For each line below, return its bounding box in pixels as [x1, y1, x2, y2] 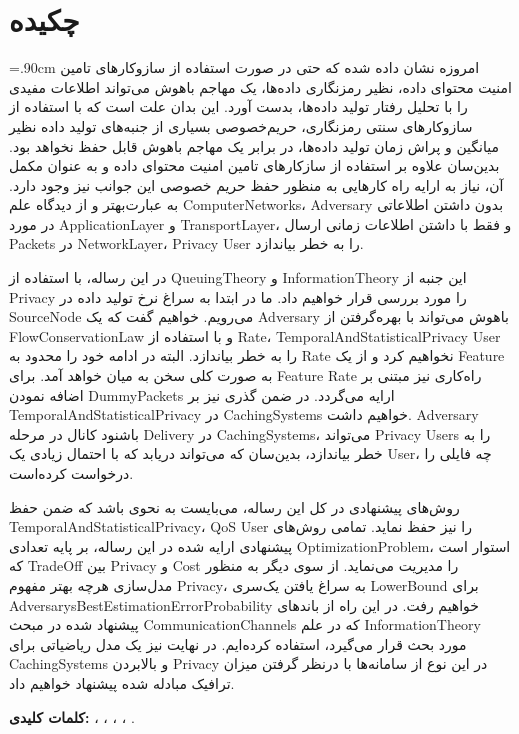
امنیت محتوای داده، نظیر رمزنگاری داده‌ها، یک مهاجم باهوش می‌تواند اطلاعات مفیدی [9, 76, 512, 97]
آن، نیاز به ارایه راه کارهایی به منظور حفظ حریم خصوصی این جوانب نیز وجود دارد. [9, 174, 504, 195]
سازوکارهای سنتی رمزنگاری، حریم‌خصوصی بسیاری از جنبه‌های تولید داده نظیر [9, 115, 473, 136]
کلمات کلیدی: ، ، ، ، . [9, 706, 135, 727]
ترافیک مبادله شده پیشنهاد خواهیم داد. [9, 672, 235, 693]
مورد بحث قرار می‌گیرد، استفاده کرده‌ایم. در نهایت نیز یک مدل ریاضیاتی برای [9, 633, 467, 654]
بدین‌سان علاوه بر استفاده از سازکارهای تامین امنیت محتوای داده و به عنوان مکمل [9, 155, 500, 176]
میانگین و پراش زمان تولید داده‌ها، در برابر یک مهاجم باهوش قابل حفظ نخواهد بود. [9, 135, 499, 156]
